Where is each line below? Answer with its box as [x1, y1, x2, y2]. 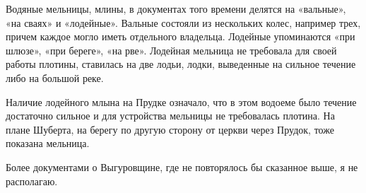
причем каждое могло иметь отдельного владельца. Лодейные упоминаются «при [6, 29, 355, 44]
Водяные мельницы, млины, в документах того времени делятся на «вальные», [6, 1, 346, 16]
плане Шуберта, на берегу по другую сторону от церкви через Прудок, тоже [6, 122, 334, 136]
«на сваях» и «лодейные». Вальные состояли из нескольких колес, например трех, [6, 15, 361, 30]
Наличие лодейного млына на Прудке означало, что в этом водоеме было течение [6, 94, 357, 109]
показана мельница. [6, 136, 90, 151]
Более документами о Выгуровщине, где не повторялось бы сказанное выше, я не [6, 159, 358, 174]
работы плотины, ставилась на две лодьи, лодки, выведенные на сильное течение [6, 57, 356, 71]
